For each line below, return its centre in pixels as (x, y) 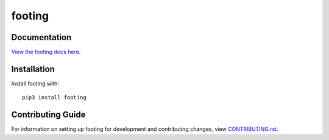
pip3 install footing (54, 98)
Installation (33, 69)
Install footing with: (35, 83)
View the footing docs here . (46, 52)
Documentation (41, 37)
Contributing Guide (48, 115)
